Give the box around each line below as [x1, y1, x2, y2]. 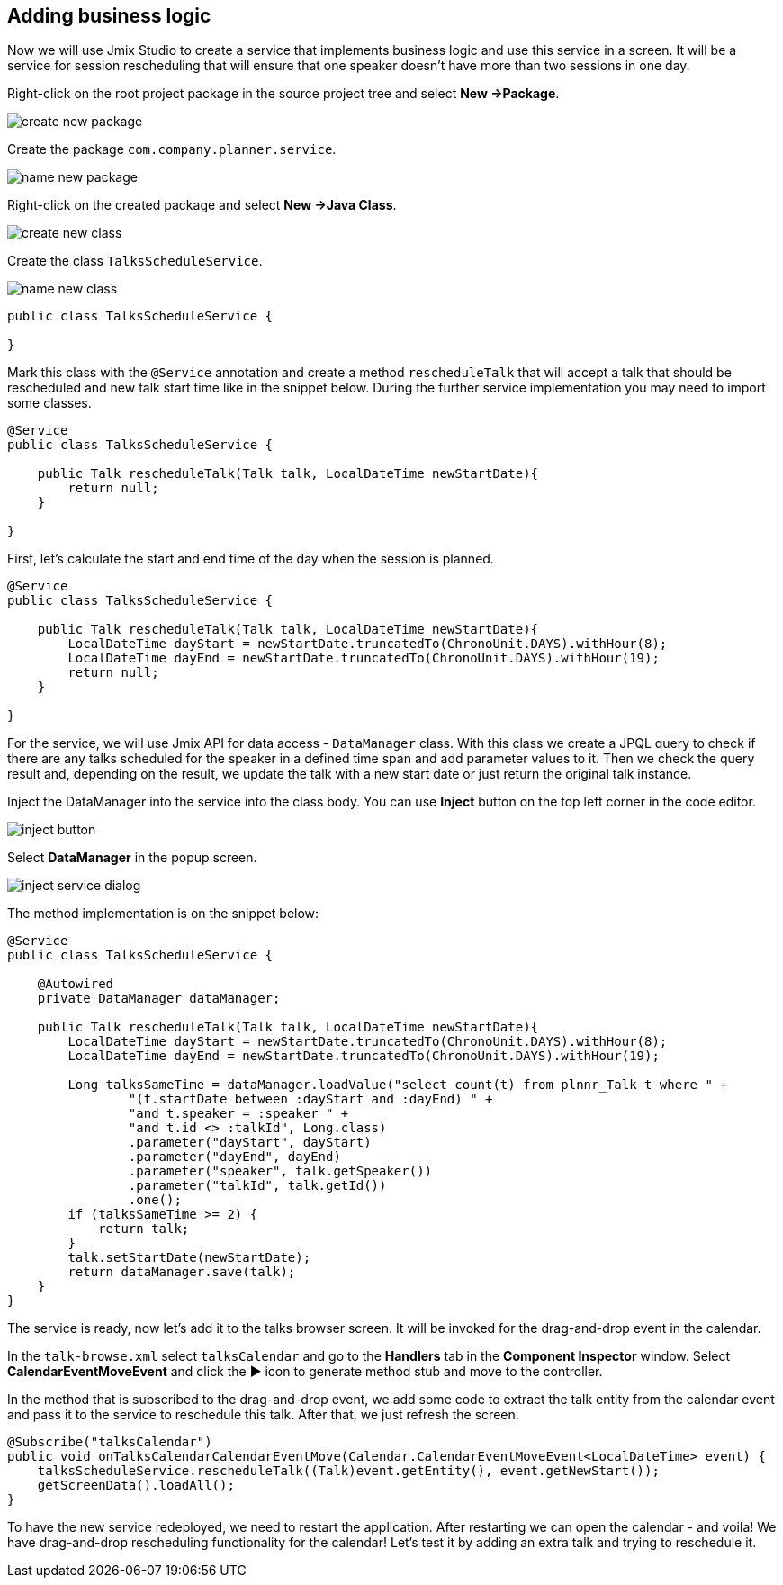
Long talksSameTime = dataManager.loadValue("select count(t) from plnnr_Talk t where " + [67, 1077, 728, 1093]
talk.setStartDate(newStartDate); [67, 1250, 311, 1265]
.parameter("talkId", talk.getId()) [128, 1178, 387, 1193]
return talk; [98, 1221, 190, 1237]
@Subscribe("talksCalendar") [7, 1435, 212, 1450]
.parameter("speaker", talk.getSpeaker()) [128, 1164, 433, 1179]
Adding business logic [7, 5, 211, 27]
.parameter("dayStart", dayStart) [128, 1135, 372, 1150]
